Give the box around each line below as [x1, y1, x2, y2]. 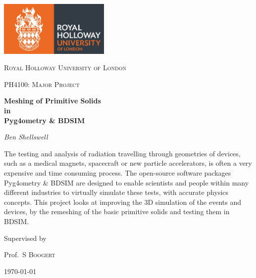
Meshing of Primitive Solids [4, 95, 101, 106]
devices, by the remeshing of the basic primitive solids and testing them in [4, 206, 230, 217]
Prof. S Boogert [4, 249, 55, 260]
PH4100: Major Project [4, 79, 80, 89]
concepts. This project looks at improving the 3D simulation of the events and [4, 196, 241, 207]
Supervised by [4, 232, 47, 243]
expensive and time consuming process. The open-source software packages [4, 168, 231, 178]
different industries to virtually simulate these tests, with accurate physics [4, 187, 229, 197]
